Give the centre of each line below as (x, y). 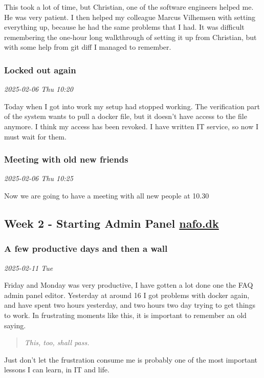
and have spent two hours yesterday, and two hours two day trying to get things (130, 305)
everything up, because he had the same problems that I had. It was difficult (124, 27)
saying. (15, 325)
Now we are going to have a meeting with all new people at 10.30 (107, 195)
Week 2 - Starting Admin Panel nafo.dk (112, 223)
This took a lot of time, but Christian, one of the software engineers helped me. (129, 7)
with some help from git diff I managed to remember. (88, 47)
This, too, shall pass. (57, 342)
